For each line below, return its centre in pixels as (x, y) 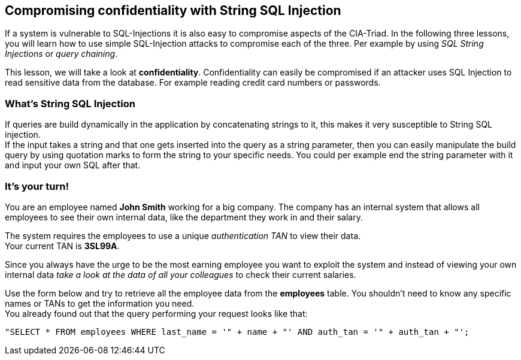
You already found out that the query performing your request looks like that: (156, 313)
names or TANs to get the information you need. (100, 303)
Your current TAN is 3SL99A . (62, 246)
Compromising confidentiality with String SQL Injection (173, 10)
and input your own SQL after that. (73, 165)
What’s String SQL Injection (70, 103)
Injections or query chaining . (61, 54)
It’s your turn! (37, 186)
